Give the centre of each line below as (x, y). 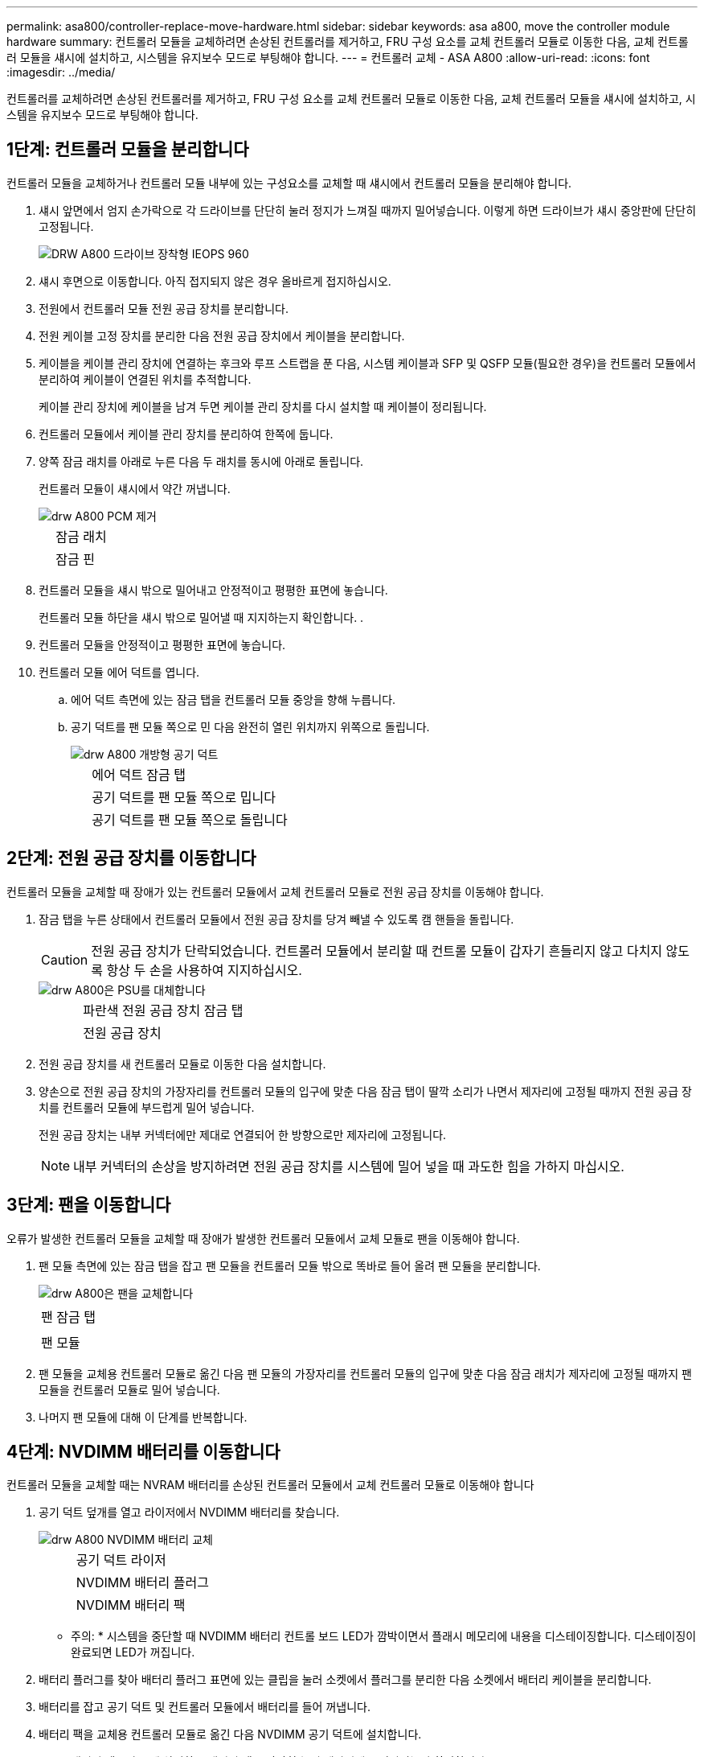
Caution (65, 959)
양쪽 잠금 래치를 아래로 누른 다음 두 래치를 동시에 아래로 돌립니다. (201, 461)
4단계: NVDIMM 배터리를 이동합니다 (143, 1451)
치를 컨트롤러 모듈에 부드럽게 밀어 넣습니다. (147, 1107)
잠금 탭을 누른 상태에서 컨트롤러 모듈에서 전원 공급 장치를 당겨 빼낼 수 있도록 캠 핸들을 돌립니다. (276, 919)
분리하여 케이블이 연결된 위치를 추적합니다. (145, 379)
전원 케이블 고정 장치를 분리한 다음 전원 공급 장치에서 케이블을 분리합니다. (222, 335)
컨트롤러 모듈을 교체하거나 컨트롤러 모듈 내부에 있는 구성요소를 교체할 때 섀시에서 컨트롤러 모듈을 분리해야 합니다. (289, 183)
